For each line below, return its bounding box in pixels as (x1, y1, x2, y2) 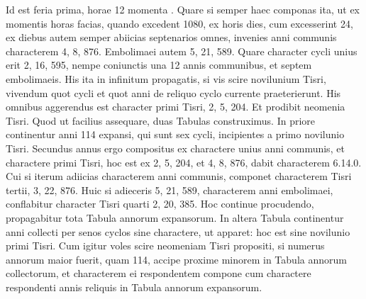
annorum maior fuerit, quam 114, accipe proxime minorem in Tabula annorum (6, 252, 347, 266)
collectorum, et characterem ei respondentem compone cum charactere (6, 266, 311, 281)
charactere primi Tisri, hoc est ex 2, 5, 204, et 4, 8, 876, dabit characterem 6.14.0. (6, 154, 362, 169)
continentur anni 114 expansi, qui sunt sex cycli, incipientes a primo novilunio (6, 127, 345, 142)
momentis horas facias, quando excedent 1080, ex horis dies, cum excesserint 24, (6, 16, 353, 30)
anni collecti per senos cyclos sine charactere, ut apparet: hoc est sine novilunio (6, 224, 350, 239)
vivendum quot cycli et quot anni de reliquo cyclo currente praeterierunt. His (6, 85, 341, 100)
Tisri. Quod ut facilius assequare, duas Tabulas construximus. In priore (6, 113, 316, 128)
